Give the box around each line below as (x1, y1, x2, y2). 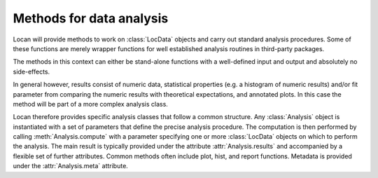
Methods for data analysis (13, 11, 169, 26)
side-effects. (13, 67, 50, 76)
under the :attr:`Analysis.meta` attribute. (13, 162, 129, 170)
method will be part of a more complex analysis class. (13, 100, 168, 108)
